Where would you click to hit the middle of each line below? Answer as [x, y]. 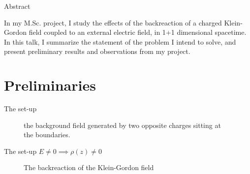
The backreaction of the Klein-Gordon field [89, 167]
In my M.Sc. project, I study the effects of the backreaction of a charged [113, 22]
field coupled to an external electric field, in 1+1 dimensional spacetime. [138, 32]
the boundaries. [47, 135]
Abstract [17, 6]
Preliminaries [50, 85]
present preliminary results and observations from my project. [97, 51]
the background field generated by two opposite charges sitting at [122, 125]
